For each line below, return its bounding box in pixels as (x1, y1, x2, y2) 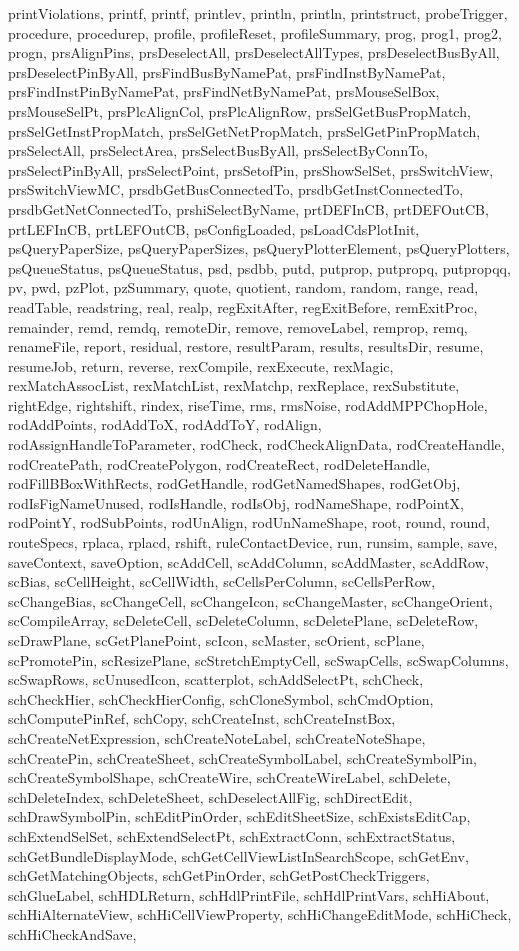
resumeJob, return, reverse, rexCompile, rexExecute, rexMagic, (8, 355, 394, 376)
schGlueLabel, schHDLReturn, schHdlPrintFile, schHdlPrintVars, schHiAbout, (8, 884, 490, 905)
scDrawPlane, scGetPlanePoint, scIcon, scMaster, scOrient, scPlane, (8, 630, 425, 650)
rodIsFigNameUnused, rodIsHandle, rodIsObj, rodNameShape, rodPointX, (8, 492, 464, 513)
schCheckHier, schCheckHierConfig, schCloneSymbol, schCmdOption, (8, 688, 434, 709)
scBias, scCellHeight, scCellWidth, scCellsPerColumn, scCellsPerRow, (8, 571, 436, 592)
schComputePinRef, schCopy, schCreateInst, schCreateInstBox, (8, 708, 396, 729)
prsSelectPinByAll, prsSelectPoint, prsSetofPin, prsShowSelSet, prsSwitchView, (8, 159, 494, 180)
